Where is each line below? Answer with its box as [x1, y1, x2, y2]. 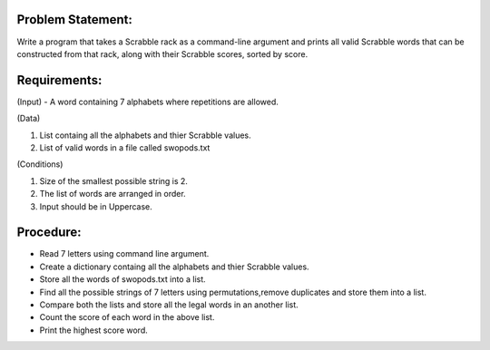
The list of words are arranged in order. [39, 189, 186, 199]
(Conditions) [16, 159, 64, 170]
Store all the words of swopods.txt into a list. [39, 274, 206, 285]
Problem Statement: [16, 12, 133, 27]
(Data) [16, 113, 41, 124]
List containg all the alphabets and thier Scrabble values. [39, 130, 251, 141]
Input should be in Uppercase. [39, 200, 153, 212]
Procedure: [16, 225, 82, 240]
